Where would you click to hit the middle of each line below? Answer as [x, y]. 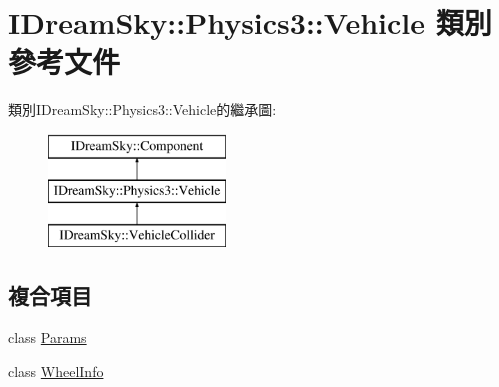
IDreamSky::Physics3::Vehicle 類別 [250, 22]
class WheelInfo [56, 370]
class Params [47, 337]
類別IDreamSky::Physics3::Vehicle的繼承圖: [142, 109]
